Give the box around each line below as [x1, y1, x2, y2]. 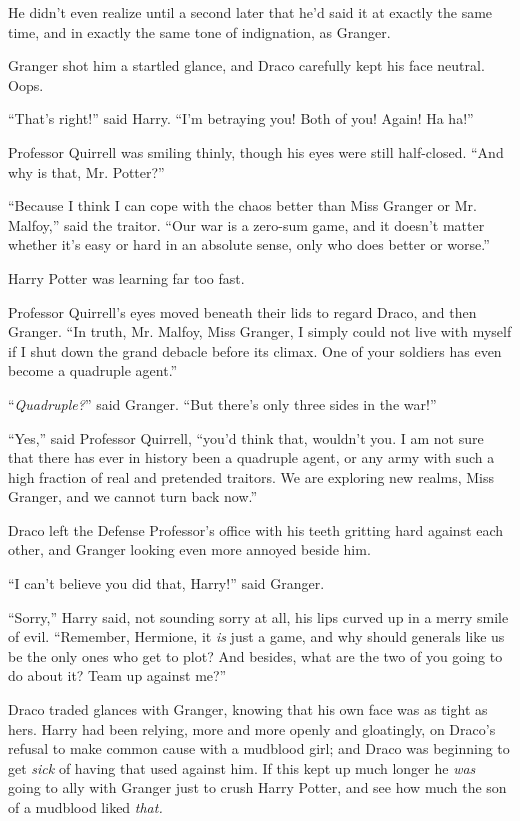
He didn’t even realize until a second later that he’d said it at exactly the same [8, 2, 493, 22]
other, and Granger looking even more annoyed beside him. [8, 539, 371, 560]
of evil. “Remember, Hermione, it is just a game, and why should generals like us [8, 626, 505, 647]
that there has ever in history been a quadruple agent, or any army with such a [8, 447, 495, 468]
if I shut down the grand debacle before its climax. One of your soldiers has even [8, 340, 502, 361]
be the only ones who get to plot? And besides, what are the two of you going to [8, 645, 503, 666]
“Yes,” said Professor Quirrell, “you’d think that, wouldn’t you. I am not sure [8, 427, 484, 448]
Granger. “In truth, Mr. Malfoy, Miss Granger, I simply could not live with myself [8, 321, 512, 342]
